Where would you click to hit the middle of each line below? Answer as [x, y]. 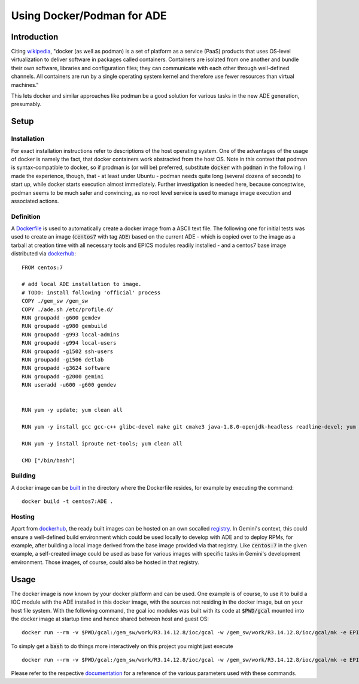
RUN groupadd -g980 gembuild [64, 326]
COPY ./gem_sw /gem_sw [55, 301]
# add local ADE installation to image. [82, 284]
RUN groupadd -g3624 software [66, 368]
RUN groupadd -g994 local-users [69, 343]
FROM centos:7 [42, 267]
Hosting [23, 517]
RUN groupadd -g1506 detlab [63, 359]
